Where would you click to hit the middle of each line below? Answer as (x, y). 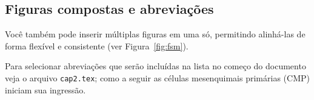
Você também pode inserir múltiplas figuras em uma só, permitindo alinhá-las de (155, 34)
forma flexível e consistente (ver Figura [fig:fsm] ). (97, 45)
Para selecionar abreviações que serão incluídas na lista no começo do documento (155, 66)
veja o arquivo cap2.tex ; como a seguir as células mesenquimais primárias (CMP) (157, 77)
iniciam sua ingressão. (45, 89)
